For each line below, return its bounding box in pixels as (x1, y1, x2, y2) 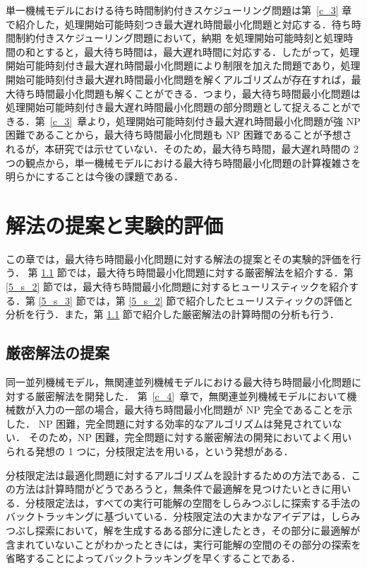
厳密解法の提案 (6, 341, 109, 363)
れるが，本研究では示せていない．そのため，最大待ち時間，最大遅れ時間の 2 (6, 141, 359, 156)
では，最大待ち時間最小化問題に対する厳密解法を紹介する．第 (66, 265, 354, 280)
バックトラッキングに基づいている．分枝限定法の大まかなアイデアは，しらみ (6, 509, 361, 524)
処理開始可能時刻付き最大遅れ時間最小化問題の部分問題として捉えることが (6, 100, 351, 115)
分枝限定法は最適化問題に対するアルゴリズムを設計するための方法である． (6, 467, 351, 482)
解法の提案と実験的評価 (6, 210, 224, 239)
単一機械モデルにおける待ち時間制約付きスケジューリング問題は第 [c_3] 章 (6, 3, 352, 17)
